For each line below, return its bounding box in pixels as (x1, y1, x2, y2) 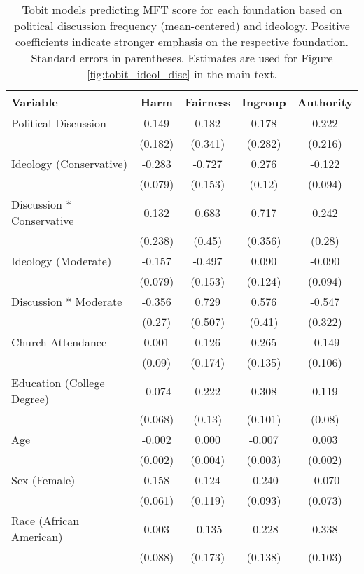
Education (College (11, 374, 105, 391)
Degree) (11, 391, 50, 407)
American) (11, 528, 63, 545)
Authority (297, 94, 353, 110)
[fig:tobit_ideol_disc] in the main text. (87, 66, 277, 82)
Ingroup (241, 94, 286, 110)
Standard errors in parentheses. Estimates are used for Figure (31, 50, 333, 66)
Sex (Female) (11, 472, 76, 488)
